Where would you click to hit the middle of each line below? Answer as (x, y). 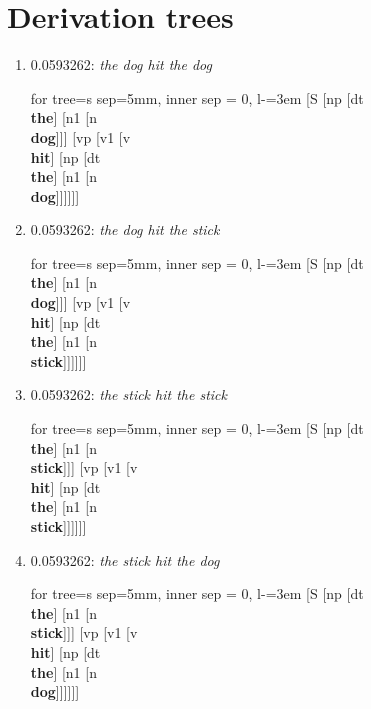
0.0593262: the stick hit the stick (128, 394)
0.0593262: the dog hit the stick (125, 229)
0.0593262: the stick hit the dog (125, 559)
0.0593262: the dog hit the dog (121, 64)
